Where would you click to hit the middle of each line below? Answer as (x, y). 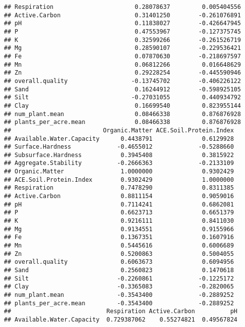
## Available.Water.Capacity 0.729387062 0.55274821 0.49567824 (121, 319)
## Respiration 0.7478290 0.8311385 (119, 188)
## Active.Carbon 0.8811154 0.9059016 (119, 196)
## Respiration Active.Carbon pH (121, 311)
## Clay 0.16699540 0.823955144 (122, 105)
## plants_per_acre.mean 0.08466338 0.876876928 (122, 122)
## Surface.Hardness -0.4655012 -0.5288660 (119, 147)
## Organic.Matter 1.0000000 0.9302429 (119, 172)
